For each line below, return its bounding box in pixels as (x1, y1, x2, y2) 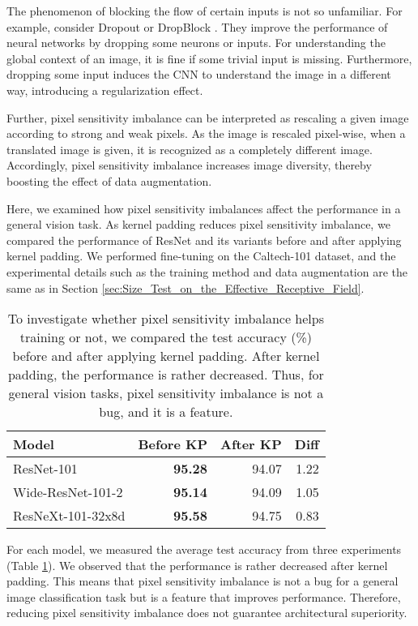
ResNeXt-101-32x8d (13, 506, 126, 525)
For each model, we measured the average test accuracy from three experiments (6, 541, 402, 558)
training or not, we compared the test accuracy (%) (19, 328, 312, 347)
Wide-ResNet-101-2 (13, 482, 123, 502)
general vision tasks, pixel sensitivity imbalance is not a (8, 384, 324, 403)
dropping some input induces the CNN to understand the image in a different (6, 66, 391, 83)
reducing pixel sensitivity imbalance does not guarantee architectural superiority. (6, 604, 407, 621)
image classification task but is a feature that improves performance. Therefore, (6, 588, 401, 605)
